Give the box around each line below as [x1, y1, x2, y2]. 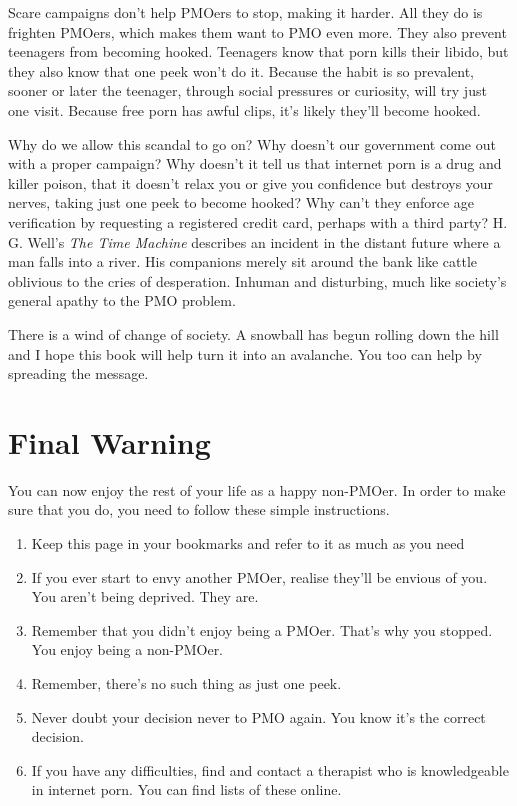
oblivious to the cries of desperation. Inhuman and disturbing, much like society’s [8, 270, 507, 291]
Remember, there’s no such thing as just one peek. [31, 672, 342, 693]
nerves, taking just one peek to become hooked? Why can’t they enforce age [8, 192, 475, 213]
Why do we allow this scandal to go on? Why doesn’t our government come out [8, 133, 496, 154]
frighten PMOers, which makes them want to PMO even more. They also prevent [8, 21, 507, 42]
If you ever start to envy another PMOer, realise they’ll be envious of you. [31, 566, 488, 587]
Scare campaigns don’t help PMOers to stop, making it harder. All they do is [8, 2, 483, 22]
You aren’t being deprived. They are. [31, 586, 259, 607]
